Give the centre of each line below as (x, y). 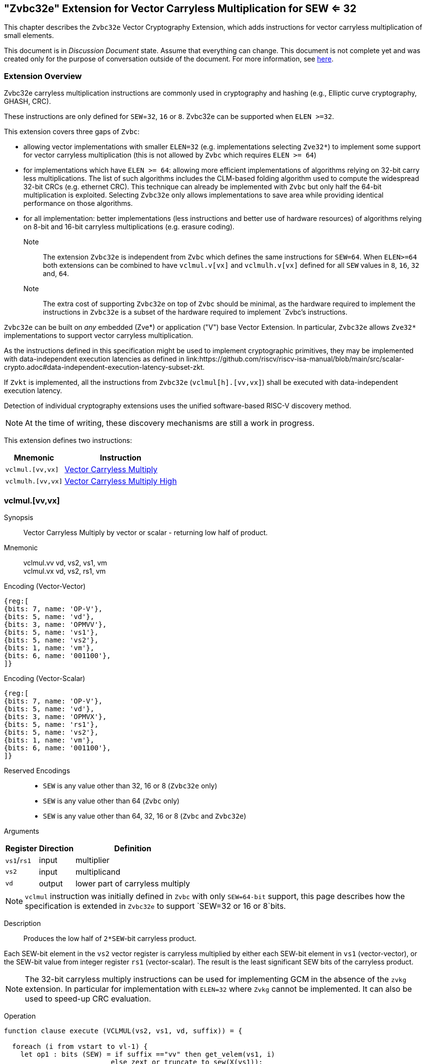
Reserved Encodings (37, 770)
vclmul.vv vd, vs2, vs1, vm (65, 562)
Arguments (22, 831)
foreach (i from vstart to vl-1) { (80, 1046)
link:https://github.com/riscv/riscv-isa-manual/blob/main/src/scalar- (295, 359)
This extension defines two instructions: (68, 441)
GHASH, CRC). (28, 101)
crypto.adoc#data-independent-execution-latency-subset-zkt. (104, 367)
